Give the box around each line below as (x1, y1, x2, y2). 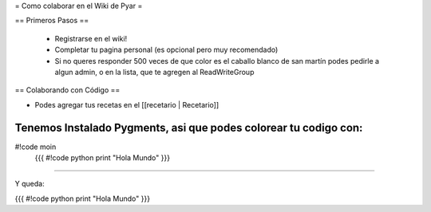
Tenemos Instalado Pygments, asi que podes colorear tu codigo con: (14, 120, 363, 135)
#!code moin (14, 142, 57, 151)
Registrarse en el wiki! (54, 33, 128, 43)
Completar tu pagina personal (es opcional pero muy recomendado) (54, 45, 279, 55)
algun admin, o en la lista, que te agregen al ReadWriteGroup (54, 67, 255, 77)
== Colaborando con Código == (14, 85, 121, 95)
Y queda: (14, 179, 45, 189)
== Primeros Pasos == (14, 16, 89, 26)
